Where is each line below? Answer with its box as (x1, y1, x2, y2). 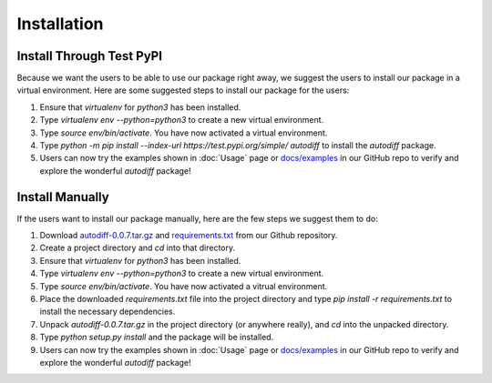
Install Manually (16, 189, 109, 205)
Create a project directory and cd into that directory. (39, 242, 236, 254)
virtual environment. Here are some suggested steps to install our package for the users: (16, 85, 350, 96)
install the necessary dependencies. (39, 306, 176, 317)
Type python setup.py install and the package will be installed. (39, 332, 274, 343)
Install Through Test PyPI (16, 48, 163, 64)
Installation (16, 14, 104, 34)
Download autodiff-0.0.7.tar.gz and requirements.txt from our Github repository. (39, 230, 338, 241)
